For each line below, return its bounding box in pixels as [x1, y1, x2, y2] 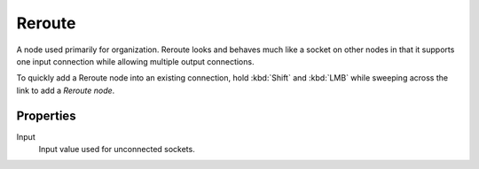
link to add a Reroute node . [16, 85, 115, 96]
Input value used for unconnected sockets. [38, 144, 195, 155]
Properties [16, 108, 76, 123]
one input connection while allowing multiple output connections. [16, 56, 255, 66]
